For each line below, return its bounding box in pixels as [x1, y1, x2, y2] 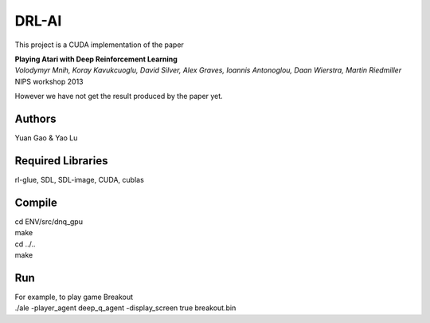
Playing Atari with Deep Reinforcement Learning [14, 54, 178, 64]
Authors [14, 112, 57, 125]
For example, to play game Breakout [14, 292, 134, 301]
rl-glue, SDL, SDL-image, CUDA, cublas [14, 175, 145, 184]
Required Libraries [14, 154, 108, 167]
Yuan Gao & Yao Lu [14, 133, 78, 143]
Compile [14, 195, 57, 209]
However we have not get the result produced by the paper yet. [14, 92, 223, 101]
